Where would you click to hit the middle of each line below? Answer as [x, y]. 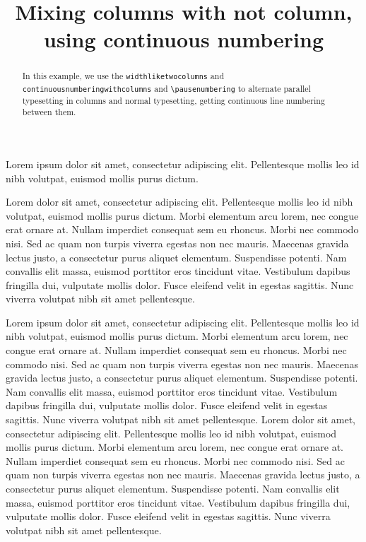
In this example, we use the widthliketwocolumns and [123, 76]
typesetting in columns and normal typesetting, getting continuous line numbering [173, 100]
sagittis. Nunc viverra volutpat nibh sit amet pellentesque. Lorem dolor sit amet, [181, 419]
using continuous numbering [184, 39]
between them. [49, 112]
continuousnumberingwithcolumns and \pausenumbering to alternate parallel [166, 88]
